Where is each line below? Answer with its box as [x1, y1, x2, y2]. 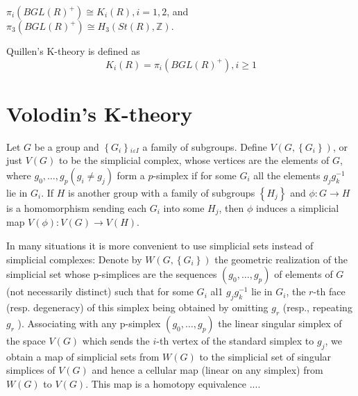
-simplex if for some [153, 167, 237, 182]
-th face [313, 284, 346, 299]
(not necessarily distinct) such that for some [6, 284, 194, 299]
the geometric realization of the [214, 251, 348, 266]
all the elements [253, 167, 321, 182]
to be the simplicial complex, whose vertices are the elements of [59, 153, 330, 167]
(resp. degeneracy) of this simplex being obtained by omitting [6, 299, 268, 314]
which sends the [82, 333, 150, 347]
